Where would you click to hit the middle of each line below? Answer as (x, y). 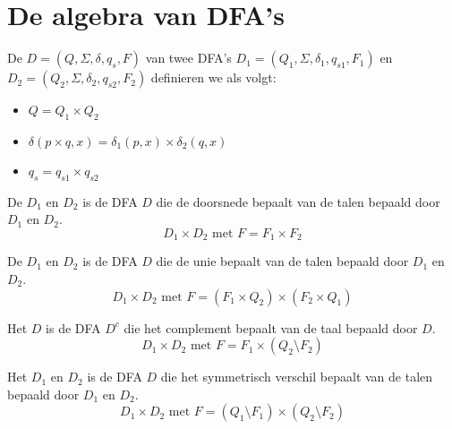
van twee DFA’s (188, 58)
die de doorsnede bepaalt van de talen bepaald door (298, 201)
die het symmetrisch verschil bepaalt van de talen (297, 377)
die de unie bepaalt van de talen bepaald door (282, 261)
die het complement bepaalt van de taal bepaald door (271, 327)
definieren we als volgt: (213, 77)
